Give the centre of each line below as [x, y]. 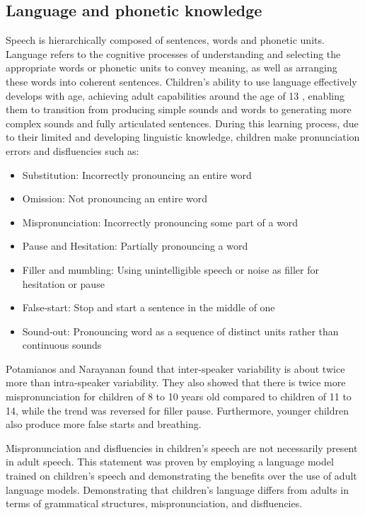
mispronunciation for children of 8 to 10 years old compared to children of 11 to [179, 397]
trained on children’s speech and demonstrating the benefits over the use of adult [181, 476]
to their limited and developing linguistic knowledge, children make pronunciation [183, 137]
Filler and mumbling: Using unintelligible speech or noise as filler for [170, 269]
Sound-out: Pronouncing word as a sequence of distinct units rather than [180, 331]
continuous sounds [62, 345]
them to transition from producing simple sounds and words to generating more [179, 109]
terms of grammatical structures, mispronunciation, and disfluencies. [154, 503]
